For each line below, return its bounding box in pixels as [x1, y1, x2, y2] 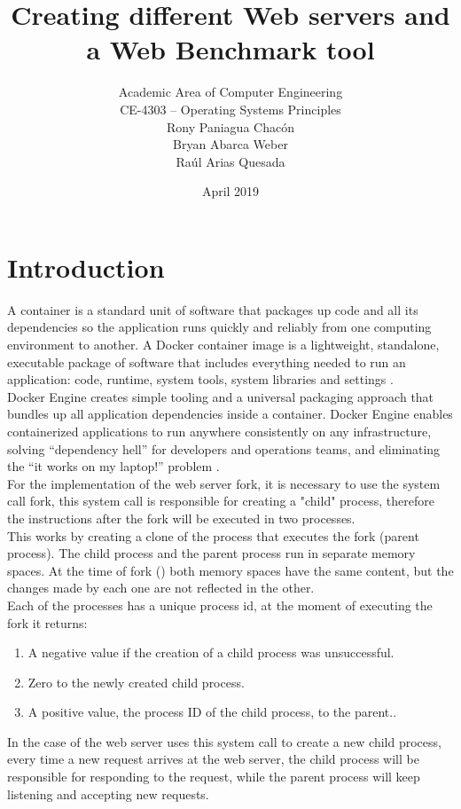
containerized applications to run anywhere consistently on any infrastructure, [7, 421, 432, 440]
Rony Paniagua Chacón [167, 117, 294, 136]
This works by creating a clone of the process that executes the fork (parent [7, 526, 419, 545]
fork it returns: [7, 613, 88, 632]
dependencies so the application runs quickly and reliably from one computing [7, 318, 432, 336]
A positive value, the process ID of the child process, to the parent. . [27, 703, 397, 721]
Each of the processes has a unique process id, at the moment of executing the [7, 595, 433, 614]
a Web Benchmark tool [86, 31, 375, 67]
